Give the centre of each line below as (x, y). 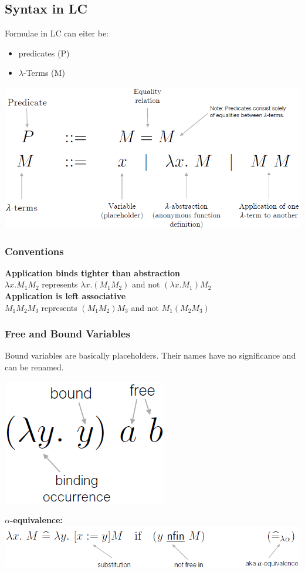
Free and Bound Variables (67, 334)
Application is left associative (65, 295)
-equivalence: (36, 520)
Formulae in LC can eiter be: (57, 33)
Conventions (34, 251)
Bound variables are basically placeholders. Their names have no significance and (150, 355)
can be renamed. (34, 367)
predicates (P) (44, 53)
